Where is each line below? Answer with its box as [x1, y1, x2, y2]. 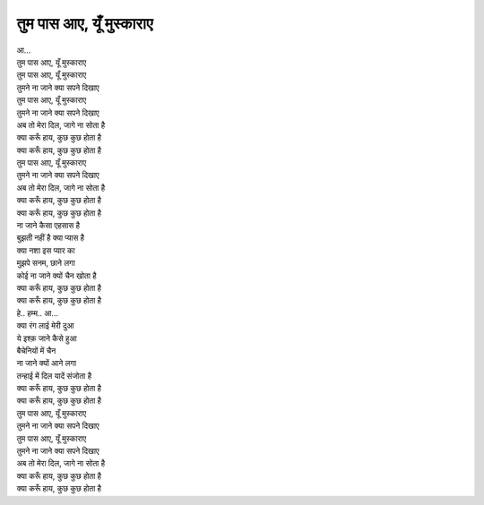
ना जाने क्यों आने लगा [16, 358, 76, 369]
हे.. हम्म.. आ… [16, 307, 58, 318]
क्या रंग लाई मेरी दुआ [16, 321, 75, 331]
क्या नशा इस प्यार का [16, 244, 75, 255]
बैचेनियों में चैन [16, 345, 56, 355]
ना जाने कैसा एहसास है [16, 220, 81, 231]
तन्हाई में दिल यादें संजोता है [16, 370, 92, 381]
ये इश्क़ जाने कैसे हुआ [16, 332, 77, 344]
